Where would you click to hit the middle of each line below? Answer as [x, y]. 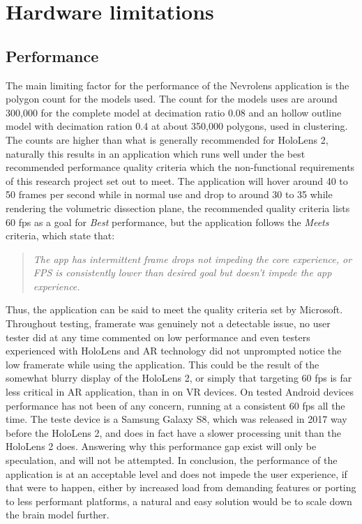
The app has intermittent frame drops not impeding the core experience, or [193, 259]
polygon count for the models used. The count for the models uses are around [172, 99]
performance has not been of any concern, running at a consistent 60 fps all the [175, 405]
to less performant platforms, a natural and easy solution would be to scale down [179, 501]
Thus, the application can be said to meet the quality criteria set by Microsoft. [174, 309]
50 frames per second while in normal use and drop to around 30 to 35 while [169, 194]
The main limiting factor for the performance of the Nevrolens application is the [178, 85]
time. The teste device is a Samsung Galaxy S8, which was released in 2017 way [176, 419]
